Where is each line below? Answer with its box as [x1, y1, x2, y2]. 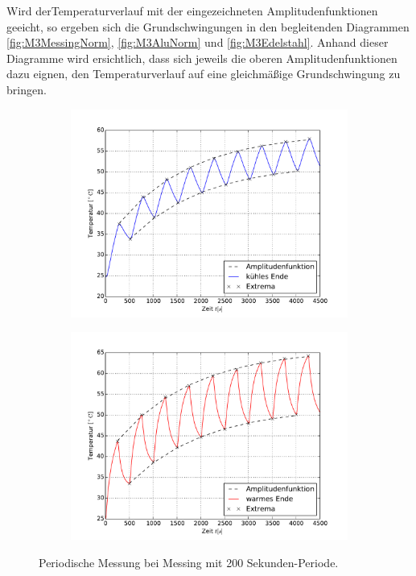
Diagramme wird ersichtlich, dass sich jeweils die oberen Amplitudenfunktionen [6, 49, 397, 66]
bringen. [6, 81, 47, 97]
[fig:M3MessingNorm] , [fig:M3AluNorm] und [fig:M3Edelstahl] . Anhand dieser [6, 34, 389, 51]
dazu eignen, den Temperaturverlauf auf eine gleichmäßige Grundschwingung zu [6, 65, 401, 82]
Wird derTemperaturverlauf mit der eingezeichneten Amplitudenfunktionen [6, 2, 378, 19]
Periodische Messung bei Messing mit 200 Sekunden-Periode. [39, 553, 339, 570]
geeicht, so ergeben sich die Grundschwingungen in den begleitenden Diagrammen [6, 18, 410, 35]
